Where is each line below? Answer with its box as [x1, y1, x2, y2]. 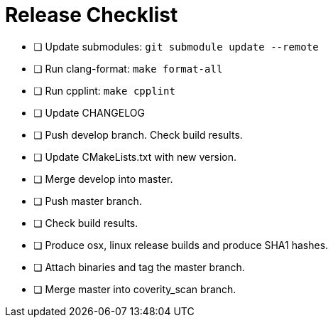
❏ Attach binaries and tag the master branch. [33, 260, 245, 273]
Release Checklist [5, 3, 178, 27]
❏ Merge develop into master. [33, 172, 173, 185]
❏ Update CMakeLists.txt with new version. [33, 150, 237, 163]
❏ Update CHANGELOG [33, 106, 145, 119]
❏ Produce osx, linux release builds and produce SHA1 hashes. [33, 238, 329, 251]
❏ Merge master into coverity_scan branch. [33, 282, 236, 295]
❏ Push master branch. [33, 194, 142, 207]
